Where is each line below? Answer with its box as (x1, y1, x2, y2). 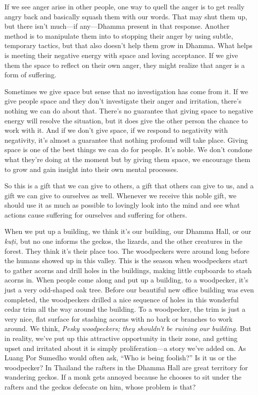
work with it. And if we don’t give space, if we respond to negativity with (4, 125, 228, 135)
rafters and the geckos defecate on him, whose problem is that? (4, 381, 196, 392)
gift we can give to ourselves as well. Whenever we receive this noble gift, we (4, 190, 237, 200)
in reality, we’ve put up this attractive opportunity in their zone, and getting (4, 333, 238, 343)
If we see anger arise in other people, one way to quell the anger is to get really (4, 1, 245, 11)
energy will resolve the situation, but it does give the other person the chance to (4, 115, 248, 125)
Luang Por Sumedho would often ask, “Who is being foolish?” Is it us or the (4, 352, 237, 363)
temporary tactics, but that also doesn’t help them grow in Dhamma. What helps (4, 40, 253, 51)
